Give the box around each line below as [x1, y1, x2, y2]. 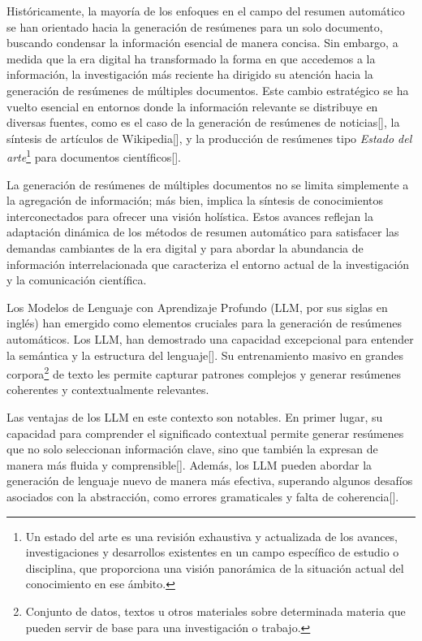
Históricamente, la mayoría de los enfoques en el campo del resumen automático [6, 2, 405, 19]
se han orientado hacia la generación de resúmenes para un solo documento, [6, 18, 383, 35]
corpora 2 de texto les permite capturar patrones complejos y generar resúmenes [6, 363, 402, 382]
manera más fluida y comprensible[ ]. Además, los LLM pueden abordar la [6, 456, 372, 473]
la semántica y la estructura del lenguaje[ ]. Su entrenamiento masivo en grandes [6, 346, 403, 363]
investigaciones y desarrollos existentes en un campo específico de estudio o [25, 544, 399, 561]
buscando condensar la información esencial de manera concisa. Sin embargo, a [6, 34, 398, 51]
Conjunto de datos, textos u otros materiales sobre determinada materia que [25, 602, 406, 619]
